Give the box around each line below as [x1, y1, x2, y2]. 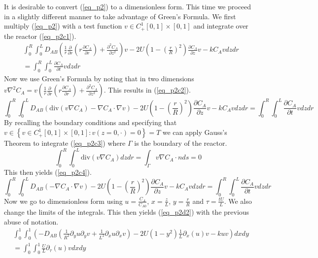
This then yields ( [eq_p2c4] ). [4, 166, 92, 177]
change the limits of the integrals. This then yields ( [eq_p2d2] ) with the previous [4, 207, 249, 217]
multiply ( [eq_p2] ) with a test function [4, 21, 122, 31]
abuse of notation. [4, 216, 59, 226]
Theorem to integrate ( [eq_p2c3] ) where [4, 138, 126, 148]
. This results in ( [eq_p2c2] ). [104, 85, 191, 95]
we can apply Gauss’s [162, 127, 227, 137]
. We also [224, 195, 252, 206]
